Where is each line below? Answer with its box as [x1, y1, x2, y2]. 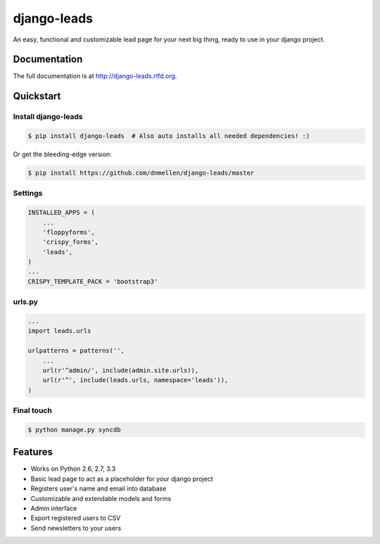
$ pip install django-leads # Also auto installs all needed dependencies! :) [27, 132, 310, 140]
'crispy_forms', [42, 238, 99, 246]
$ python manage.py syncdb [27, 426, 121, 434]
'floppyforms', [42, 228, 95, 236]
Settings [13, 189, 43, 198]
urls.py [13, 297, 39, 307]
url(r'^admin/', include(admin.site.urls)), [42, 366, 199, 374]
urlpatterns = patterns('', [27, 347, 125, 355]
